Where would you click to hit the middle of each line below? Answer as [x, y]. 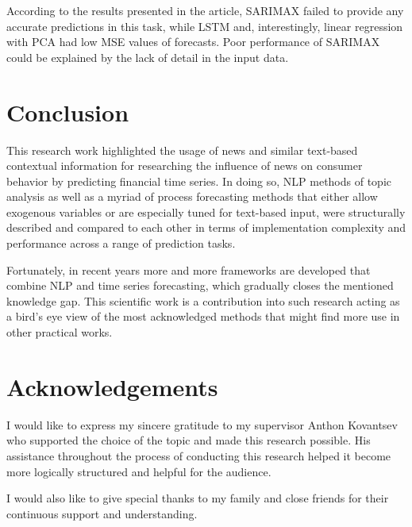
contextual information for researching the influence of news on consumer [185, 165]
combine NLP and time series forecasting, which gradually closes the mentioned [200, 285]
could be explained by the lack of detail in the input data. [148, 57]
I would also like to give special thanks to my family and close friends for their [198, 498]
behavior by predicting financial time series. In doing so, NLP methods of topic [199, 181]
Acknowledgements [112, 386]
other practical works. [60, 332]
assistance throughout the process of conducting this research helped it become [199, 455]
